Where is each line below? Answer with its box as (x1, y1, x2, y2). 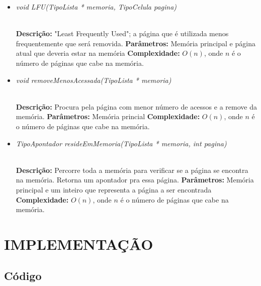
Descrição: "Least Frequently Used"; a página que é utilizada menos (16, 28, 229, 39)
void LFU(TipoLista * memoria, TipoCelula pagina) (16, 2, 177, 12)
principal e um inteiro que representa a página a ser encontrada (16, 184, 212, 195)
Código (4, 268, 42, 283)
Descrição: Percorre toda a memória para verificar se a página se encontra (16, 164, 248, 175)
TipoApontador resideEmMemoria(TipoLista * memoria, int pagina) (16, 138, 227, 148)
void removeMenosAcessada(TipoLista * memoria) (16, 74, 171, 85)
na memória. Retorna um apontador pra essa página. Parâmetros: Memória (16, 174, 254, 185)
